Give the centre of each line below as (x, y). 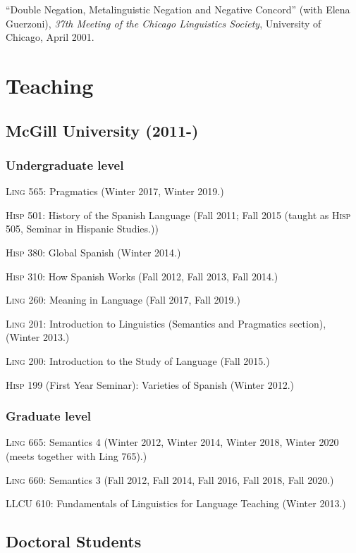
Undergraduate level (65, 164)
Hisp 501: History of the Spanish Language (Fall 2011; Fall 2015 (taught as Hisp (178, 215)
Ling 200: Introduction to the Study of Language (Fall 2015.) (138, 360)
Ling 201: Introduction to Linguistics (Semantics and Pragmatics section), (166, 323)
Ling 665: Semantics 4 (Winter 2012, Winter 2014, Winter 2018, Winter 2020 (172, 442)
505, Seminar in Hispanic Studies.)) (82, 229)
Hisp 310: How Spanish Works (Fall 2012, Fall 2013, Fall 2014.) (142, 276)
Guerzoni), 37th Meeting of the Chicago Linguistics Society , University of (164, 23)
